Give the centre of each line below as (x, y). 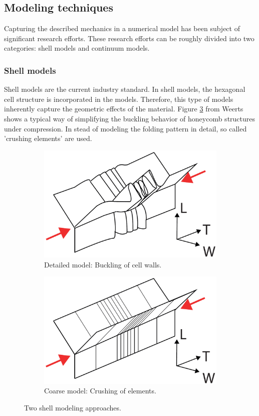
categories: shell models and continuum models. (77, 48)
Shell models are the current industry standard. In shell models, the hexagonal (125, 89)
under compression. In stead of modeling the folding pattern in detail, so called (125, 128)
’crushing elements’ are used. (48, 138)
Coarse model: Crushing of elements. (100, 391)
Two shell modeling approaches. (73, 407)
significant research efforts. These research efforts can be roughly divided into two (129, 38)
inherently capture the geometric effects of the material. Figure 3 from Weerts (124, 109)
